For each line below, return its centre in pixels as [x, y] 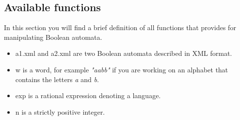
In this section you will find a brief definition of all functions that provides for [120, 27]
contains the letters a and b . [57, 79]
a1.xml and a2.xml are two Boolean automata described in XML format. [124, 53]
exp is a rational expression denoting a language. [88, 95]
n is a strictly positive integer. [60, 111]
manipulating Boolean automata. [53, 37]
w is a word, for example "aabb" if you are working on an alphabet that [122, 69]
